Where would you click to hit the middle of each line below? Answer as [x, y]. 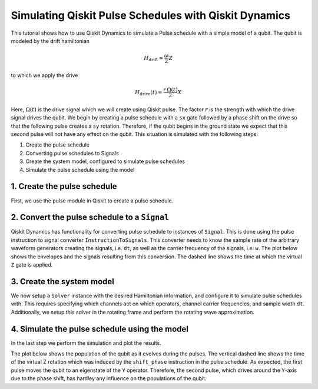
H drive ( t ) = [148, 93]
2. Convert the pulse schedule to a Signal [90, 217]
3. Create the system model [62, 282]
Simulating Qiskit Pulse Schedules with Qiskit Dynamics [151, 15]
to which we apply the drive [44, 75]
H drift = [154, 59]
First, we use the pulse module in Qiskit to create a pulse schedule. [92, 201]
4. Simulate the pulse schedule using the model [100, 329]
